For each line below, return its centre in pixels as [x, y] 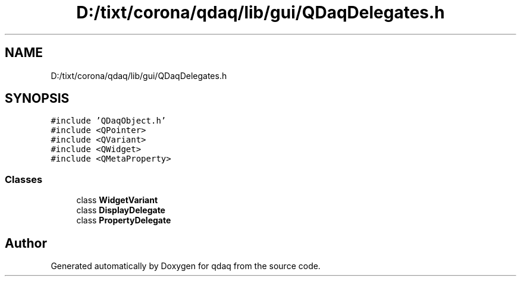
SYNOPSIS [37, 99]
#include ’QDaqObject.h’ [109, 121]
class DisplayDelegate [121, 210]
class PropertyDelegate [124, 220]
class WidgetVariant [117, 200]
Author [26, 243]
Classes [24, 179]
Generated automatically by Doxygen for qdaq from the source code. [186, 266]
